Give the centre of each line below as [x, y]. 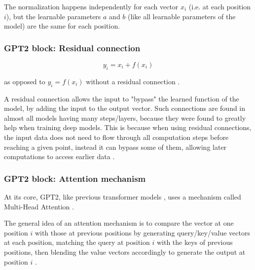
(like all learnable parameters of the [182, 16]
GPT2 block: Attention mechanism [75, 178]
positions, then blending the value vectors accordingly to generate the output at [125, 252]
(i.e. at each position [220, 6]
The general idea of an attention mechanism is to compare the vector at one [119, 223]
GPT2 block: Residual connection [72, 48]
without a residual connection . [133, 81]
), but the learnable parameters [54, 16]
